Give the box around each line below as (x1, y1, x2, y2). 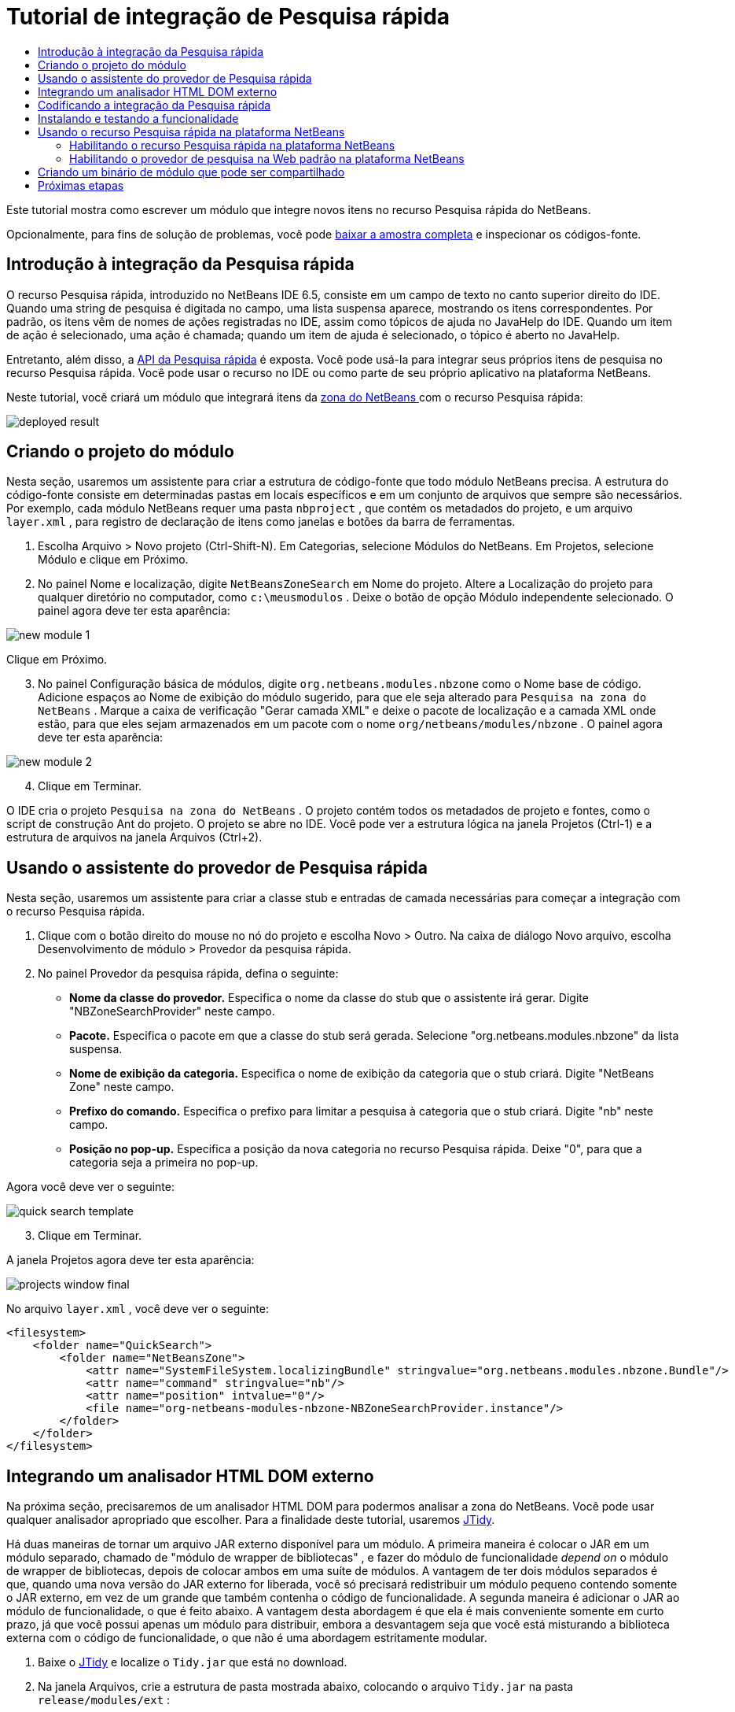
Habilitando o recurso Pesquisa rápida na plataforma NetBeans (69, 138, 395, 152)
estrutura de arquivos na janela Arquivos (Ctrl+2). (6, 830, 263, 845)
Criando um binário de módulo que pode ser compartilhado (38, 165, 345, 179)
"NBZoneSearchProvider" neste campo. (69, 1004, 275, 1019)
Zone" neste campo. (69, 1080, 175, 1094)
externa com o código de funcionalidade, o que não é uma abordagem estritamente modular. (6, 1631, 487, 1645)
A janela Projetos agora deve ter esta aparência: (6, 1253, 255, 1267)
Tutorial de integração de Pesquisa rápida (6, 3, 450, 30)
